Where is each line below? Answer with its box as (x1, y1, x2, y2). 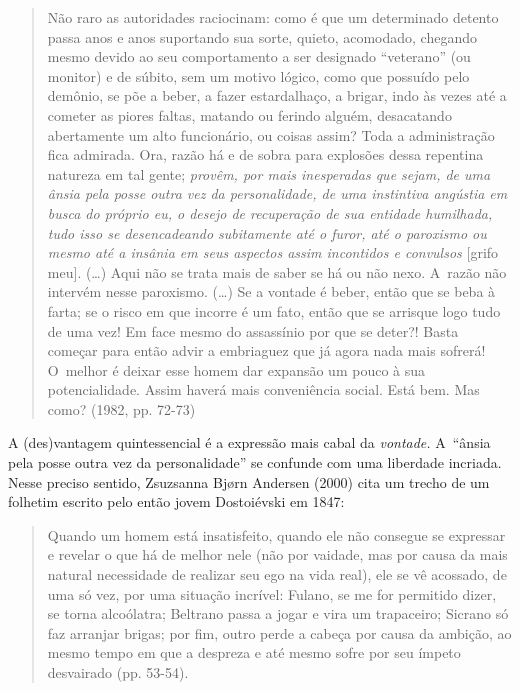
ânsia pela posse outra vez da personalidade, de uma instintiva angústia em (47, 183, 508, 204)
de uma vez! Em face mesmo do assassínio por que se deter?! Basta (47, 320, 459, 341)
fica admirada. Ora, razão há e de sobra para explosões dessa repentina (47, 144, 484, 165)
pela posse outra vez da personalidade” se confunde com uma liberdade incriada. (8, 452, 502, 473)
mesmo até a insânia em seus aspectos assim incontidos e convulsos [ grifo (47, 242, 499, 263)
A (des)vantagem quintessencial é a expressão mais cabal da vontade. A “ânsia (8, 432, 491, 453)
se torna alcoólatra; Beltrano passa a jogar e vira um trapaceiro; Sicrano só (47, 603, 509, 624)
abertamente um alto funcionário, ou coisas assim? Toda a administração (47, 124, 495, 145)
